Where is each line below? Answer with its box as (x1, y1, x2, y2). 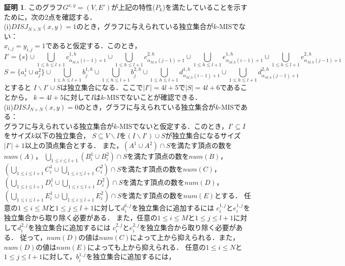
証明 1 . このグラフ (4, 2, 63, 12)
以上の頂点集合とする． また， (25, 140, 123, 150)
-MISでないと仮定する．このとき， (117, 120, 228, 131)
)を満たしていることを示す (162, 2, 248, 12)
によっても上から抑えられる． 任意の (87, 241, 206, 252)
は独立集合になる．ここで (60, 82, 143, 92)
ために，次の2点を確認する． (4, 11, 97, 22)
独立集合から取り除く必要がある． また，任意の (4, 212, 158, 223)
